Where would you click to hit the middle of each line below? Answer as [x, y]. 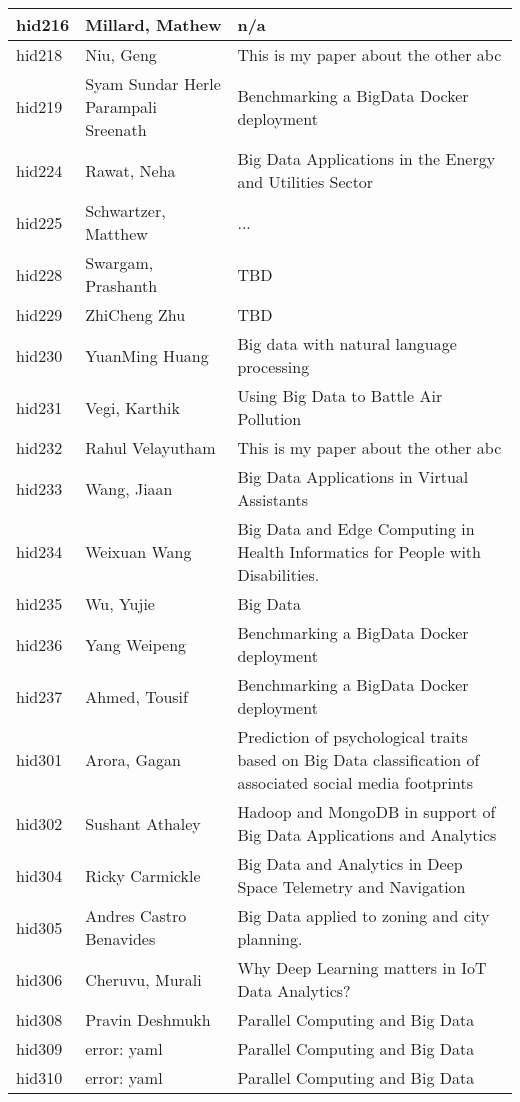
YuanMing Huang [147, 355]
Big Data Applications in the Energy [366, 158]
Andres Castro [136, 915]
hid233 [39, 488]
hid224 [39, 170]
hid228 [39, 274]
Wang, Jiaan [129, 488]
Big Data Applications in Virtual [353, 476]
